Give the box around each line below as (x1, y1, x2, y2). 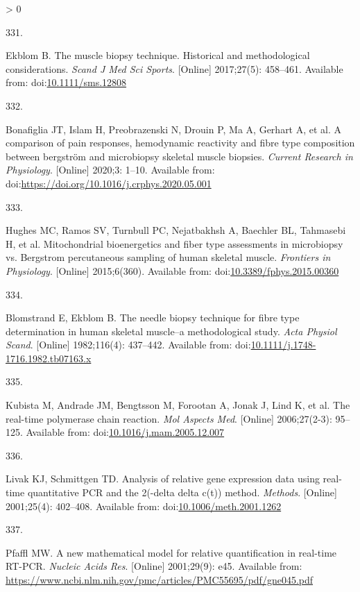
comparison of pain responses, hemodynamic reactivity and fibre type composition (6, 135, 355, 150)
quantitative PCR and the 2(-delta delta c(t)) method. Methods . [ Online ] (27, 485, 337, 500)
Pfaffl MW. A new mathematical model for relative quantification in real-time (6, 545, 337, 559)
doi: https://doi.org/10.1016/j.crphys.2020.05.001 (6, 176, 212, 190)
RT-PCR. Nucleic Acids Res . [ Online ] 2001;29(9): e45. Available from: (6, 559, 302, 573)
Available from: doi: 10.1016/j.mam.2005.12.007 (26, 425, 225, 439)
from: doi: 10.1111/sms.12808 (6, 75, 127, 90)
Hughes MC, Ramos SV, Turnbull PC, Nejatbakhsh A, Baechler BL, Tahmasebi (6, 223, 346, 237)
